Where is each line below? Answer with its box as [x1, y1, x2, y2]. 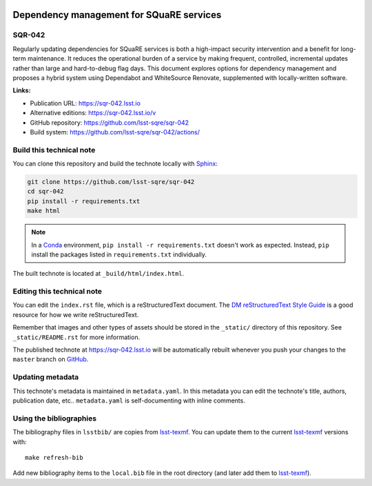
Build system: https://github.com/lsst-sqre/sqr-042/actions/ [30, 128, 200, 136]
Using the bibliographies [12, 414, 96, 423]
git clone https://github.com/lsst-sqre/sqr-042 [27, 178, 195, 186]
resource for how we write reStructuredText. [12, 310, 139, 318]
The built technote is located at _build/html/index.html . [12, 270, 185, 278]
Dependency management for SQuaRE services [12, 9, 222, 21]
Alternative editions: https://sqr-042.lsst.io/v [30, 109, 156, 117]
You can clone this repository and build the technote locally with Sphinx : [12, 159, 218, 168]
